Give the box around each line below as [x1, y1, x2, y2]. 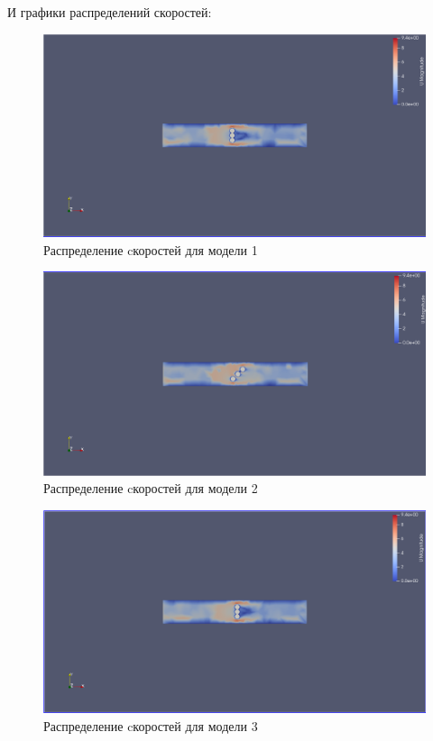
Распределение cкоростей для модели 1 [43, 240, 258, 259]
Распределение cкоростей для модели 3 [43, 716, 258, 735]
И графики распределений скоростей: [7, 3, 212, 21]
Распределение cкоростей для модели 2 [43, 479, 258, 498]
